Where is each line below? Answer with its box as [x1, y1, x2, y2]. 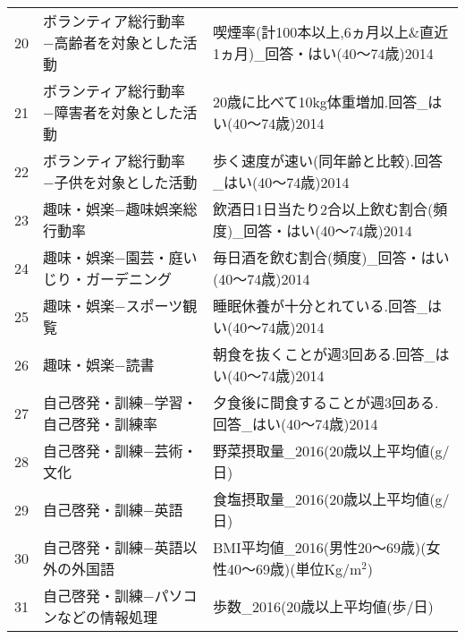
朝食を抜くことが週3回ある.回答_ [213, 344, 435, 364]
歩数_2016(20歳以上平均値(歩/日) [213, 596, 434, 617]
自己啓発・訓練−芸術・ [43, 440, 198, 461]
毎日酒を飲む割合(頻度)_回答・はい [213, 247, 450, 268]
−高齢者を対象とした [43, 32, 183, 53]
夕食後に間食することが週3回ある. [213, 392, 439, 413]
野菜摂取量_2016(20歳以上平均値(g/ [213, 440, 450, 461]
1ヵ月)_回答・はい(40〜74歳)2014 [213, 43, 434, 64]
